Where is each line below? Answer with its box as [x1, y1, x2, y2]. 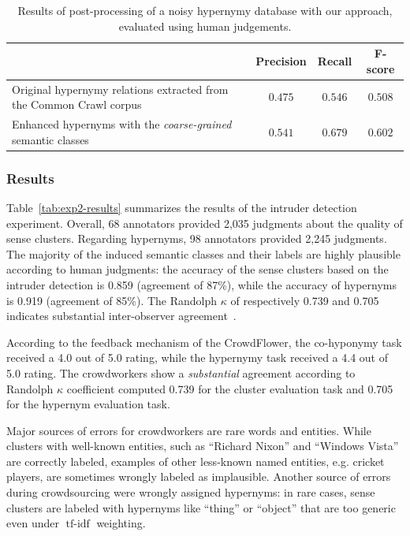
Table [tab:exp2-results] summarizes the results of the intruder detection [6, 199, 357, 215]
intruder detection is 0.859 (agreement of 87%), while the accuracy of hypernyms [6, 276, 397, 292]
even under [6, 515, 59, 531]
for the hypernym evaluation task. [6, 396, 170, 412]
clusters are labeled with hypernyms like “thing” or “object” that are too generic [6, 499, 396, 516]
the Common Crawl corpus [12, 96, 142, 113]
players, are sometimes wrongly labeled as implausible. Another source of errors [6, 468, 391, 485]
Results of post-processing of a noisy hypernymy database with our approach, [17, 2, 393, 18]
